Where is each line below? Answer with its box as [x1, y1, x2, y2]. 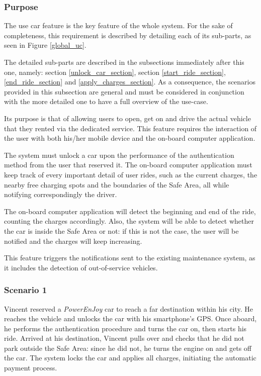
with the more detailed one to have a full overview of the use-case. [4, 96, 208, 107]
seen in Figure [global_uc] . [4, 40, 86, 50]
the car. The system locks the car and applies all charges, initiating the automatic [4, 352, 256, 363]
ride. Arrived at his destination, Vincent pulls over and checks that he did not [4, 333, 244, 343]
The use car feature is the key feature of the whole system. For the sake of [4, 20, 233, 31]
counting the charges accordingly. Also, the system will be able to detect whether [4, 216, 254, 226]
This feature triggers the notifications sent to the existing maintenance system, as [4, 252, 255, 263]
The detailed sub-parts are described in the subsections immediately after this [4, 57, 244, 67]
